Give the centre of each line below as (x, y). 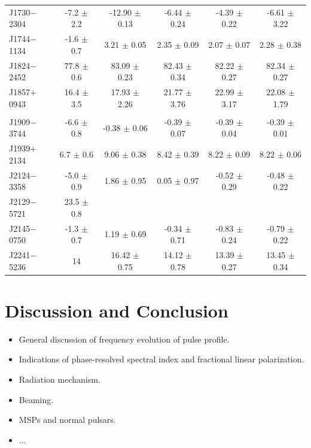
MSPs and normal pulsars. (67, 420)
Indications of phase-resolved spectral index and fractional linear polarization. (161, 359)
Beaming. (36, 399)
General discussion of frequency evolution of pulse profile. (124, 339)
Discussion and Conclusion (117, 310)
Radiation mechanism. (60, 379)
